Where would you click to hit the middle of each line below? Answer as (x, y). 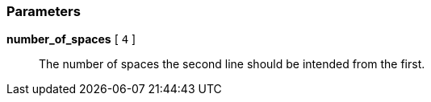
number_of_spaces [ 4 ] (71, 39)
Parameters (44, 11)
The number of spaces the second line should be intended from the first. (232, 64)
